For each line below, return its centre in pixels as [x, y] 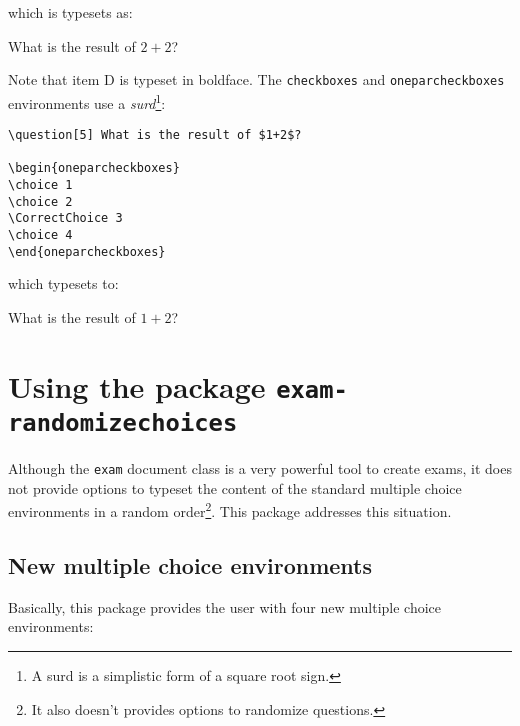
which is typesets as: [70, 12]
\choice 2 [40, 201]
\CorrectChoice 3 [65, 218]
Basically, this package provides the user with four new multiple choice [225, 606]
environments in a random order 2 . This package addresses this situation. [230, 509]
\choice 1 [40, 185]
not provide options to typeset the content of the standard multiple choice [235, 487]
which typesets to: [63, 283]
